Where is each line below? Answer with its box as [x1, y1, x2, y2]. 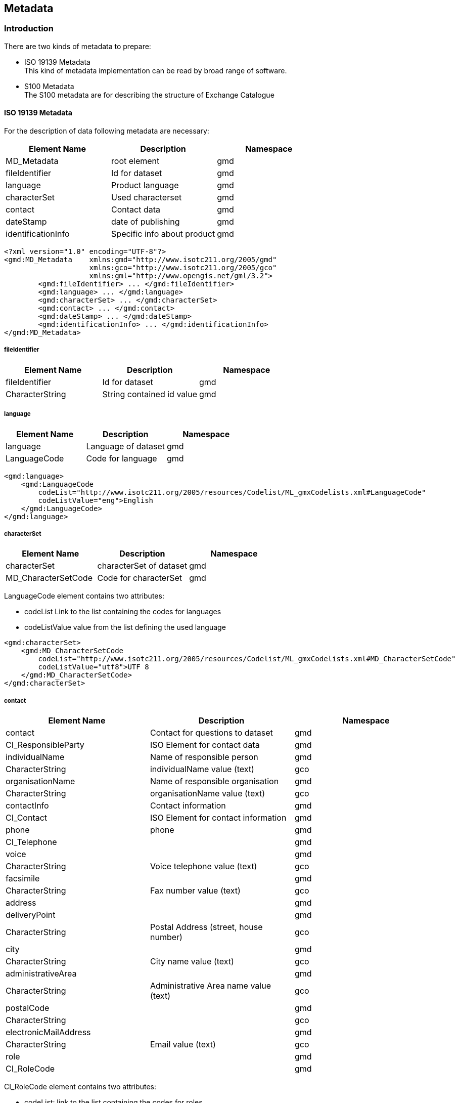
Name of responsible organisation [150, 776, 279, 787]
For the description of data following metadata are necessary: [4, 126, 209, 136]
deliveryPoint [6, 910, 56, 920]
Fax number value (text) [150, 885, 241, 896]
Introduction [4, 23, 54, 34]
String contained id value [102, 389, 197, 399]
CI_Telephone [6, 837, 57, 847]
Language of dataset [86, 441, 165, 451]
